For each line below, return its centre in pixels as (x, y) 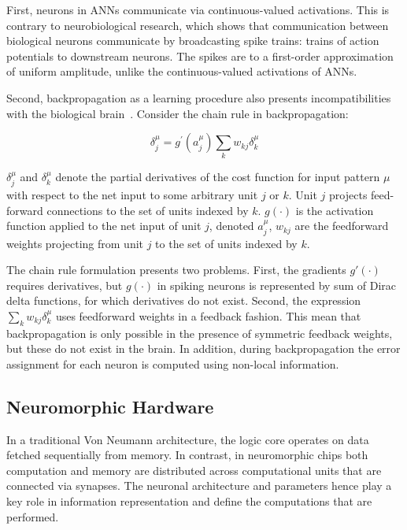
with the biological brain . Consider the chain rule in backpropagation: (178, 113)
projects (348, 194)
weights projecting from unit (75, 243)
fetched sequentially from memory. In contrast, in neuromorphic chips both (187, 455)
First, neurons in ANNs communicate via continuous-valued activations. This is (198, 9)
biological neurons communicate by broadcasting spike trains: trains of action (193, 41)
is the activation (335, 210)
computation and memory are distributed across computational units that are (194, 470)
